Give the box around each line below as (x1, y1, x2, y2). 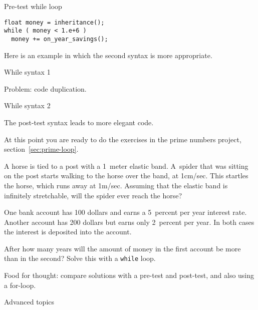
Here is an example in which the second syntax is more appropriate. (4, 50, 212, 60)
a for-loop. (4, 279, 36, 290)
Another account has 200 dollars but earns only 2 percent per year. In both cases (4, 216, 254, 227)
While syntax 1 (4, 67, 51, 77)
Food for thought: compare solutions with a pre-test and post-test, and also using (4, 270, 254, 280)
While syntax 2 (4, 100, 51, 111)
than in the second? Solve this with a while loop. (4, 253, 156, 263)
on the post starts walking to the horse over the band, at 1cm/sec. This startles (4, 170, 248, 181)
